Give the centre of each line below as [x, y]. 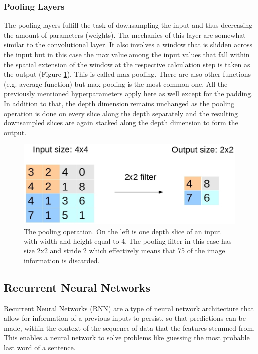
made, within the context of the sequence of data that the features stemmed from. [129, 327]
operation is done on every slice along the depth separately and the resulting [121, 113]
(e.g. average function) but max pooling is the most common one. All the [116, 83]
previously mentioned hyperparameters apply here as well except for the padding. [129, 93]
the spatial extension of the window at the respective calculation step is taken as [127, 64]
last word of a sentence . [40, 347]
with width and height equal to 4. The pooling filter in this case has [128, 241]
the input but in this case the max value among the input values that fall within [127, 54]
